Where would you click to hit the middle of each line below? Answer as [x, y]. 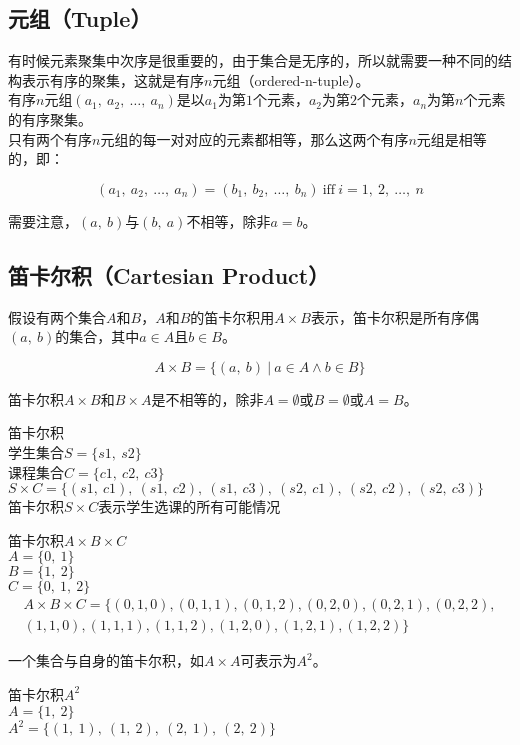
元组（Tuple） [80, 18]
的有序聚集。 [50, 118]
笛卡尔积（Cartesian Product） [169, 274]
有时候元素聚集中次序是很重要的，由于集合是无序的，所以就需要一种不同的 [253, 60]
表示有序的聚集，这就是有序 [112, 79]
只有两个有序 [50, 138]
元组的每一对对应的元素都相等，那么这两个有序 [254, 138]
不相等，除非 [228, 220]
